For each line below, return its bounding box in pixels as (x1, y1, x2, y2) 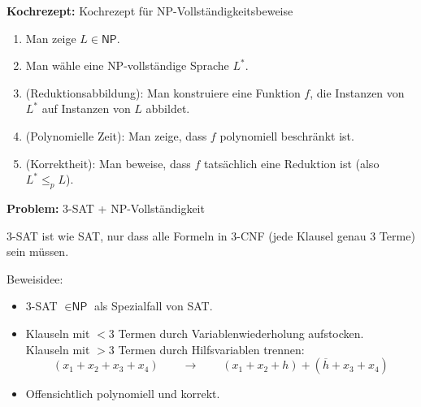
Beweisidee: (7, 270, 63, 287)
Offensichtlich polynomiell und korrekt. (25, 385, 220, 402)
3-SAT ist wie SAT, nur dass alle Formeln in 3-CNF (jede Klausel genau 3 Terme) (7, 227, 415, 244)
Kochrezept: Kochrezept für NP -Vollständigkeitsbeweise (7, 2, 293, 19)
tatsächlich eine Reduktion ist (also (203, 154, 380, 171)
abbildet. (145, 100, 190, 117)
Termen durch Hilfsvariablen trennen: (118, 340, 305, 357)
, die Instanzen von (310, 84, 405, 101)
